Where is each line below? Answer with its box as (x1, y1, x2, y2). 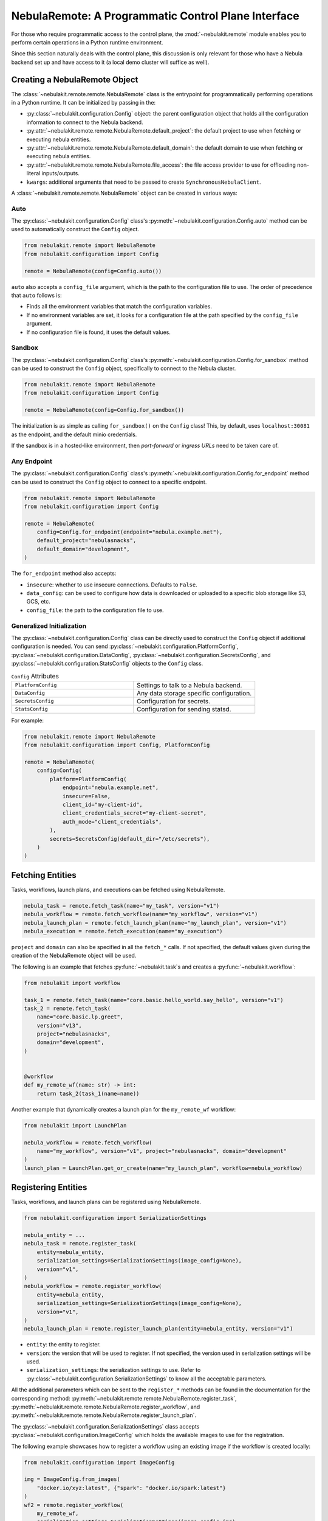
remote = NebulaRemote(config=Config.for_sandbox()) (24, 406, 185, 414)
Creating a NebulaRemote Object (11, 74, 138, 85)
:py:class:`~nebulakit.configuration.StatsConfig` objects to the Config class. (11, 660, 203, 667)
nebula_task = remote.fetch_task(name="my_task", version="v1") (24, 902, 220, 909)
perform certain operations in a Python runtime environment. (11, 38, 163, 46)
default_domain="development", (36, 545, 130, 552)
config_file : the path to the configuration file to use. (26, 606, 164, 614)
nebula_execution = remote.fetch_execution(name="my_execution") (24, 928, 223, 935)
